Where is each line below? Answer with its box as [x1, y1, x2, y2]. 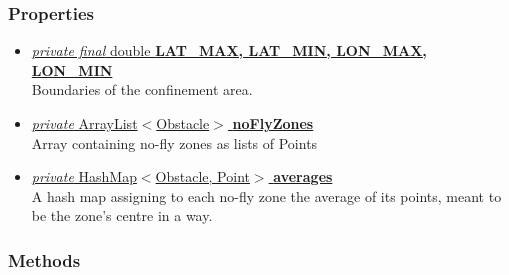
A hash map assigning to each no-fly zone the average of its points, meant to [31, 185, 502, 206]
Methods [8, 247, 81, 272]
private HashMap [31, 166, 137, 187]
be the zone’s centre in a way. [31, 205, 213, 226]
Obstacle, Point [155, 166, 250, 187]
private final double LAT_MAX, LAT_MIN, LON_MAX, [31, 40, 427, 61]
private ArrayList [31, 113, 138, 133]
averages [273, 166, 333, 187]
